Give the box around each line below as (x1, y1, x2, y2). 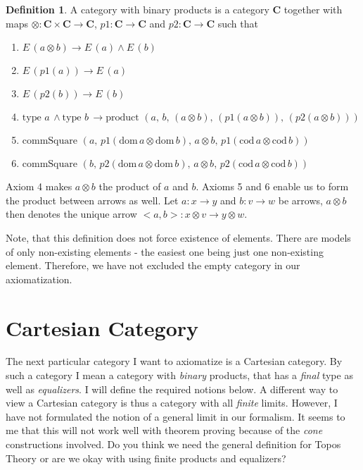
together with (284, 2, 343, 16)
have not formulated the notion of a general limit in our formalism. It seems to (6, 409, 345, 423)
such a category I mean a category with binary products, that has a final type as (6, 368, 353, 383)
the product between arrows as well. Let (6, 192, 179, 207)
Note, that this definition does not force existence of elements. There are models (6, 230, 351, 245)
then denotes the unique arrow (6, 206, 137, 221)
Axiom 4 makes (6, 179, 72, 194)
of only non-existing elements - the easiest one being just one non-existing (6, 244, 324, 259)
